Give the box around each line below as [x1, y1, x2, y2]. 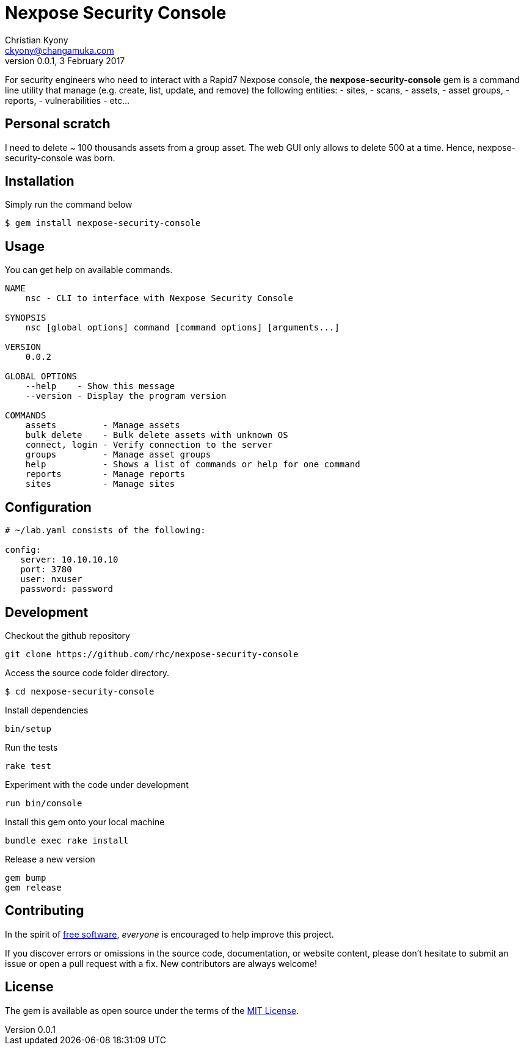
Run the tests [5, 742, 58, 753]
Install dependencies [5, 704, 89, 715]
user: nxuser [20, 574, 82, 585]
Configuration [5, 499, 92, 515]
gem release [5, 882, 62, 892]
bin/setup [5, 723, 51, 734]
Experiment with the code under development [5, 779, 189, 790]
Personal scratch [5, 116, 111, 132]
